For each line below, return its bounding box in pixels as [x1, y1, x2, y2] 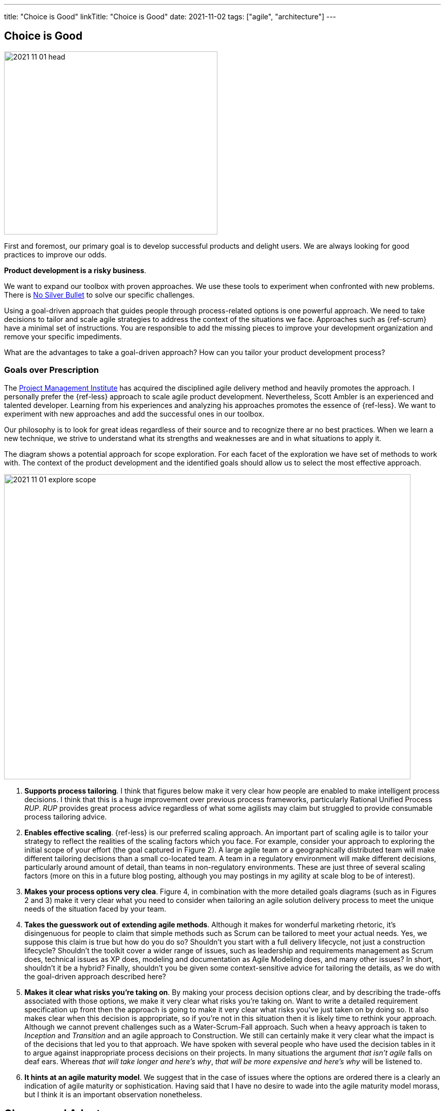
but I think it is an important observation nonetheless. [24, 1090, 203, 1099]
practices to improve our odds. [4, 250, 107, 259]
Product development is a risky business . [4, 266, 146, 275]
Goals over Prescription [4, 365, 99, 375]
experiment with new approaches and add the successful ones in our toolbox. [4, 409, 265, 418]
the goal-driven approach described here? [24, 972, 166, 981]
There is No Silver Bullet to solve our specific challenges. [4, 290, 195, 299]
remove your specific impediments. [4, 332, 122, 341]
